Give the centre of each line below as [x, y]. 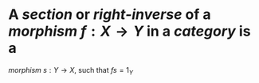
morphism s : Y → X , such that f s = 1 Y [71, 71]
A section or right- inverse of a [110, 15]
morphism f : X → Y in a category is [129, 31]
